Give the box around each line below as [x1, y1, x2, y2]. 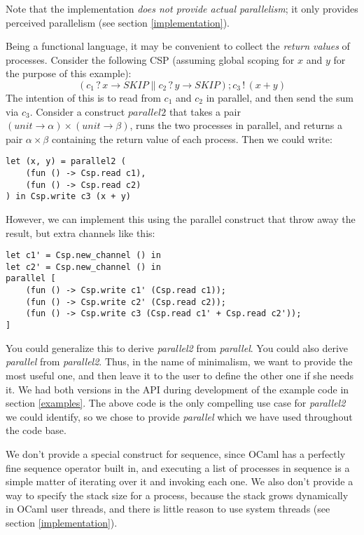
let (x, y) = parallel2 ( [6, 156, 126, 167]
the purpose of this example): [6, 66, 132, 81]
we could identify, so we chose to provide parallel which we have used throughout [6, 409, 353, 424]
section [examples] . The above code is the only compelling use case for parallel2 [6, 395, 346, 410]
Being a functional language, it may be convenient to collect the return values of [6, 39, 350, 53]
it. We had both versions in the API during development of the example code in [6, 381, 349, 396]
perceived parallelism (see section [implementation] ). [6, 15, 230, 29]
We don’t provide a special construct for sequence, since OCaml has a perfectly [6, 446, 346, 461]
